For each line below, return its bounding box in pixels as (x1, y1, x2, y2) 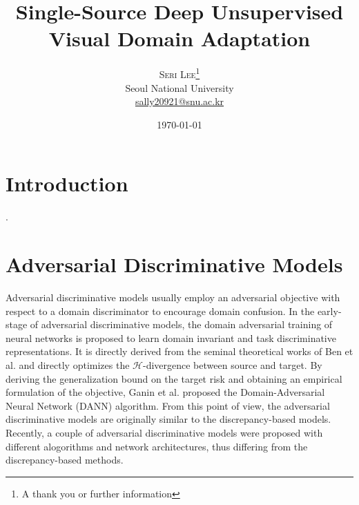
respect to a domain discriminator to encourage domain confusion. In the (6, 303, 315, 318)
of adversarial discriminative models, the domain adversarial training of (30, 317, 333, 332)
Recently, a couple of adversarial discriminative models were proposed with (6, 425, 323, 439)
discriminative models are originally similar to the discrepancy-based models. (6, 412, 331, 426)
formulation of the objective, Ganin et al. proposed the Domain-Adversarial (6, 385, 325, 399)
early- (317, 303, 342, 318)
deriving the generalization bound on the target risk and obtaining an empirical (6, 371, 342, 385)
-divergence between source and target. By (142, 357, 322, 372)
